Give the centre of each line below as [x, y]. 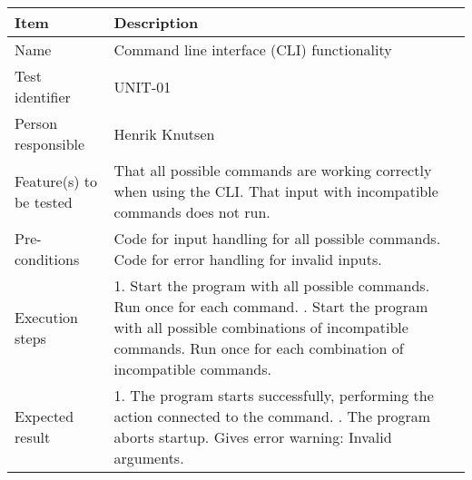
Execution [47, 317]
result [33, 437]
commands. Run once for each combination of [259, 348]
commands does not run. [192, 212]
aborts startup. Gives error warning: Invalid [253, 437]
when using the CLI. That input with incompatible [276, 191]
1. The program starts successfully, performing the [274, 395]
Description [156, 22]
